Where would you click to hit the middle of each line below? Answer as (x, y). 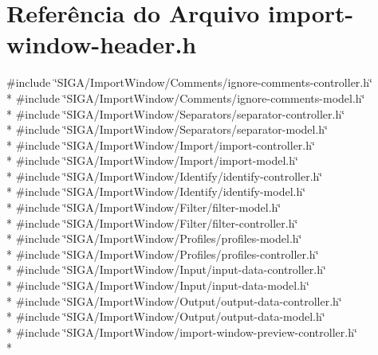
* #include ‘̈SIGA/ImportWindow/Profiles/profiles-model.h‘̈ (154, 238)
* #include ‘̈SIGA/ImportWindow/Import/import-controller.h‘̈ (161, 144)
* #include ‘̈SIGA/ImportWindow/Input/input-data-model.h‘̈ (158, 285)
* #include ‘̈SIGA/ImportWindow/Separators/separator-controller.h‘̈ (176, 113)
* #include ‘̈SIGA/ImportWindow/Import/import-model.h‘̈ (152, 160)
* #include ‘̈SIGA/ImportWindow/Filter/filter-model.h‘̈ (144, 207)
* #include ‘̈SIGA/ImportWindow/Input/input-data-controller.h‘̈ (166, 269)
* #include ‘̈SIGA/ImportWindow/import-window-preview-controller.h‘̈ (182, 332)
